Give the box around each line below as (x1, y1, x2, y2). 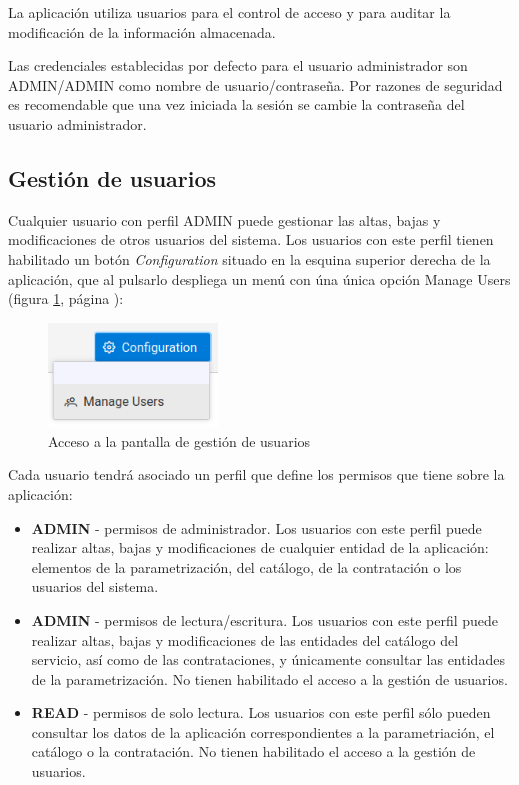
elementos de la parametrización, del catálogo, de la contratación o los (31, 556, 462, 577)
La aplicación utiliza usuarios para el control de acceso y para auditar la (8, 2, 451, 22)
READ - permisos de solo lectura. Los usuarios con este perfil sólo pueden (31, 702, 491, 723)
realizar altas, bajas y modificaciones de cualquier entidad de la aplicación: (31, 537, 489, 558)
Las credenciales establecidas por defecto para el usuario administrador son (8, 55, 468, 76)
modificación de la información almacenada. (8, 21, 276, 42)
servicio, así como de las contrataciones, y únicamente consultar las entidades (31, 649, 505, 670)
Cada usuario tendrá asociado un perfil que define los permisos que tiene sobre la (8, 464, 505, 485)
